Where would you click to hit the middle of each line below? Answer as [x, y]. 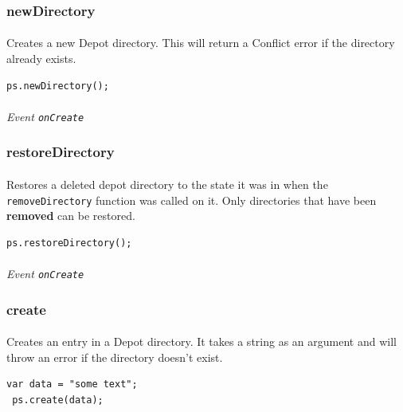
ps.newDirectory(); [58, 86]
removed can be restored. [71, 216]
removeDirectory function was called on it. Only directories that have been [192, 200]
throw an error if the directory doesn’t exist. [115, 357]
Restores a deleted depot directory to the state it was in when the [167, 184]
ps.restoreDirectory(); [69, 243]
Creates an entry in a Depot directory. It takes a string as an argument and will [201, 341]
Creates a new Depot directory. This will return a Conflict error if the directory [201, 43]
